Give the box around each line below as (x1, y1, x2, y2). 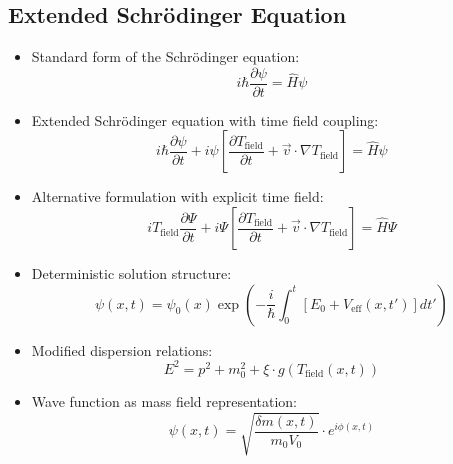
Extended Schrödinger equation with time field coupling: (31, 109, 379, 130)
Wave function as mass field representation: (31, 390, 298, 411)
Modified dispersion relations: (31, 339, 213, 360)
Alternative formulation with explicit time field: (31, 186, 324, 207)
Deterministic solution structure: (31, 263, 232, 284)
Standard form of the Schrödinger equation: (31, 46, 300, 67)
